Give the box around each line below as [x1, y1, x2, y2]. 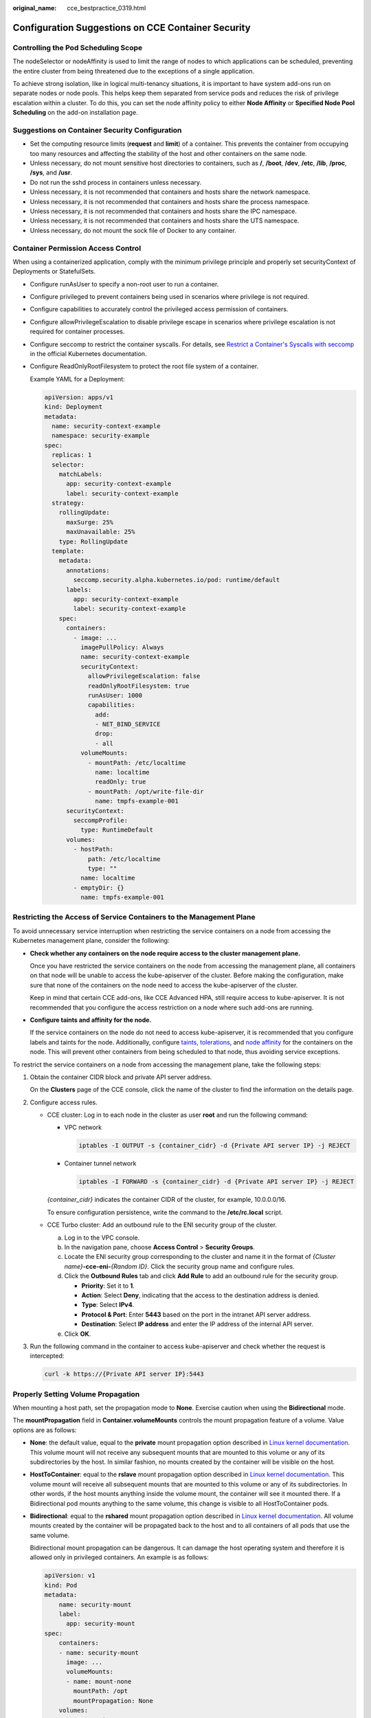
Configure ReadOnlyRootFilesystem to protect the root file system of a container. [30, 362, 259, 370]
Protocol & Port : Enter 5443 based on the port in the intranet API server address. [81, 1310, 312, 1319]
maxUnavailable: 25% [66, 528, 135, 536]
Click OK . [64, 1330, 91, 1338]
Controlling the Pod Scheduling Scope [12, 43, 143, 52]
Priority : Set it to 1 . [81, 1282, 135, 1290]
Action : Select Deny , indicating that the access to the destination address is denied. [81, 1291, 319, 1299]
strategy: [52, 499, 85, 507]
